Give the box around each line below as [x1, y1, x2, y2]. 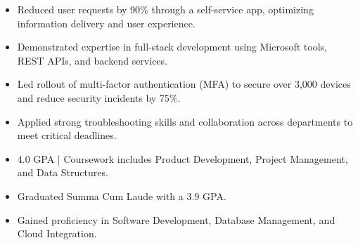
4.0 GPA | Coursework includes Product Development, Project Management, [17, 151, 348, 166]
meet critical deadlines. [17, 128, 117, 143]
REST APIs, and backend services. [17, 53, 167, 67]
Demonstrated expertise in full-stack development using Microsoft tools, [17, 39, 328, 54]
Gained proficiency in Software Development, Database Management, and [17, 212, 335, 227]
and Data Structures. [17, 165, 108, 180]
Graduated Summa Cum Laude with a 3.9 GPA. [17, 188, 226, 203]
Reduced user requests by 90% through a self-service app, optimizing [17, 2, 314, 16]
